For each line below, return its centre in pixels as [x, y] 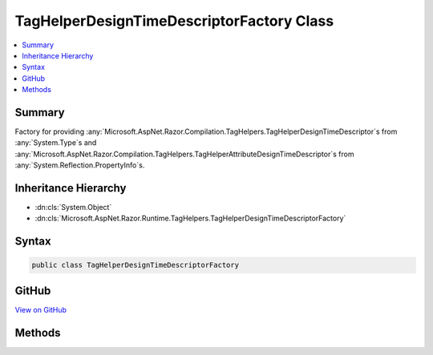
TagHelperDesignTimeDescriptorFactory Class [174, 21]
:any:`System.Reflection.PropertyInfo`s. [80, 165]
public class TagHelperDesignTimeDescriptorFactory [136, 265]
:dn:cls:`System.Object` [73, 208]
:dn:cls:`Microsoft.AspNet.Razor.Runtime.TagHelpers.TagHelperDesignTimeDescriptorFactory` [190, 218]
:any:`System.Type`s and [56, 143]
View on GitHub [41, 309]
